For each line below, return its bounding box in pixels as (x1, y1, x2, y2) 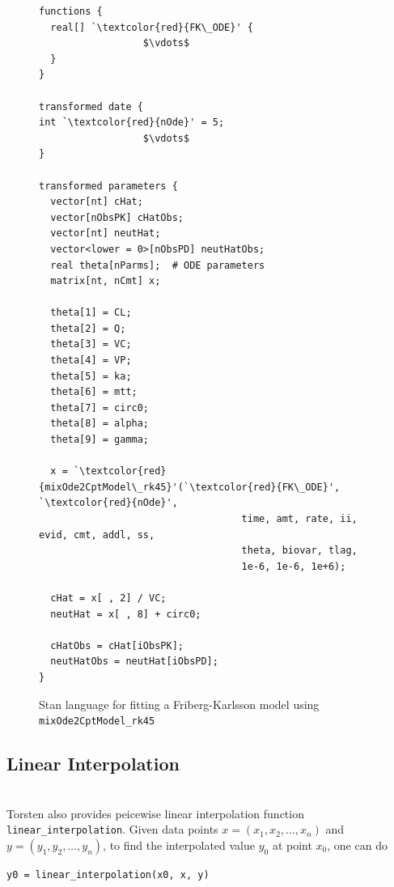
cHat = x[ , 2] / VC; (50, 592, 167, 604)
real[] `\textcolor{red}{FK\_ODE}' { (50, 21, 253, 33)
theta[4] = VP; (50, 354, 132, 367)
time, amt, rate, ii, (241, 513, 358, 524)
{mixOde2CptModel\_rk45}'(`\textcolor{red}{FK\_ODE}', (39, 481, 341, 493)
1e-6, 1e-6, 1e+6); (241, 560, 346, 572)
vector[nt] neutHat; (50, 227, 161, 240)
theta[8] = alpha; (50, 418, 150, 430)
